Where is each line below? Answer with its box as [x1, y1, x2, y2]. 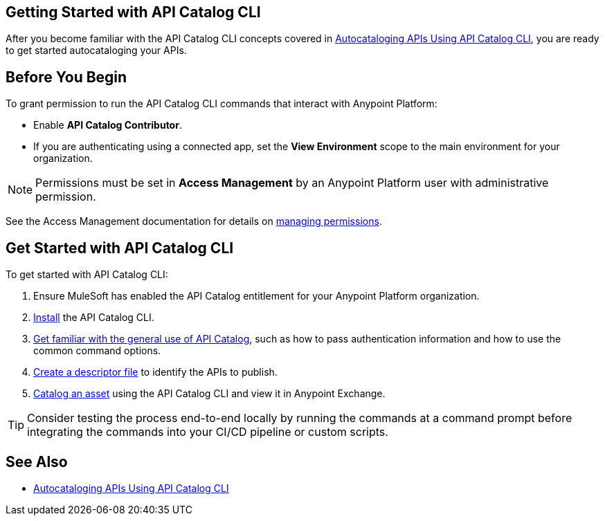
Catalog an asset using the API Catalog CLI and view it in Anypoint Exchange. [33, 387, 386, 400]
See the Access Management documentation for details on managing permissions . [6, 215, 382, 228]
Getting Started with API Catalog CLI [6, 3, 261, 21]
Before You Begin [6, 68, 127, 86]
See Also [6, 453, 68, 470]
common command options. [33, 345, 161, 357]
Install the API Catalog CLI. [33, 311, 154, 324]
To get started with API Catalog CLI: [6, 268, 168, 281]
